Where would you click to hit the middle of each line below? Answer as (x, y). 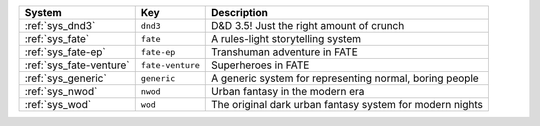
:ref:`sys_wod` (58, 104)
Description (240, 12)
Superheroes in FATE (260, 65)
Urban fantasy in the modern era (288, 91)
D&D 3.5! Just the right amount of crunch (308, 25)
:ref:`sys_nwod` (61, 91)
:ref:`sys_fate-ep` (65, 52)
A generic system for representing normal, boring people (345, 78)
